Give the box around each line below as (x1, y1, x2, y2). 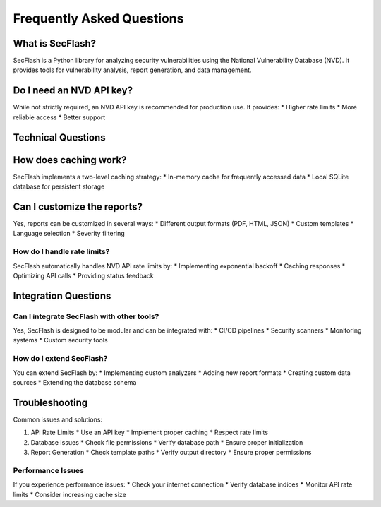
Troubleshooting (13, 396, 88, 409)
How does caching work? (13, 154, 127, 166)
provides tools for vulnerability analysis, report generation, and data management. (13, 66, 252, 74)
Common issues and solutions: (13, 415, 102, 424)
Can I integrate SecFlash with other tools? (13, 311, 159, 321)
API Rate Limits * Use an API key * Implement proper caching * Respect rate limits (30, 428, 268, 437)
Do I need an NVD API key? (13, 85, 133, 97)
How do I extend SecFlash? (13, 354, 108, 364)
